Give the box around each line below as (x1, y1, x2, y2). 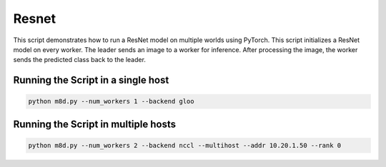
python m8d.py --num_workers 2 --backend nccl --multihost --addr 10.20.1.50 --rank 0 (28, 141, 342, 149)
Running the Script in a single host (13, 74, 169, 86)
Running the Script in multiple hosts (13, 118, 177, 130)
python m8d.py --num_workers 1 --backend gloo (28, 97, 194, 106)
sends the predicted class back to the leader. (13, 56, 147, 64)
